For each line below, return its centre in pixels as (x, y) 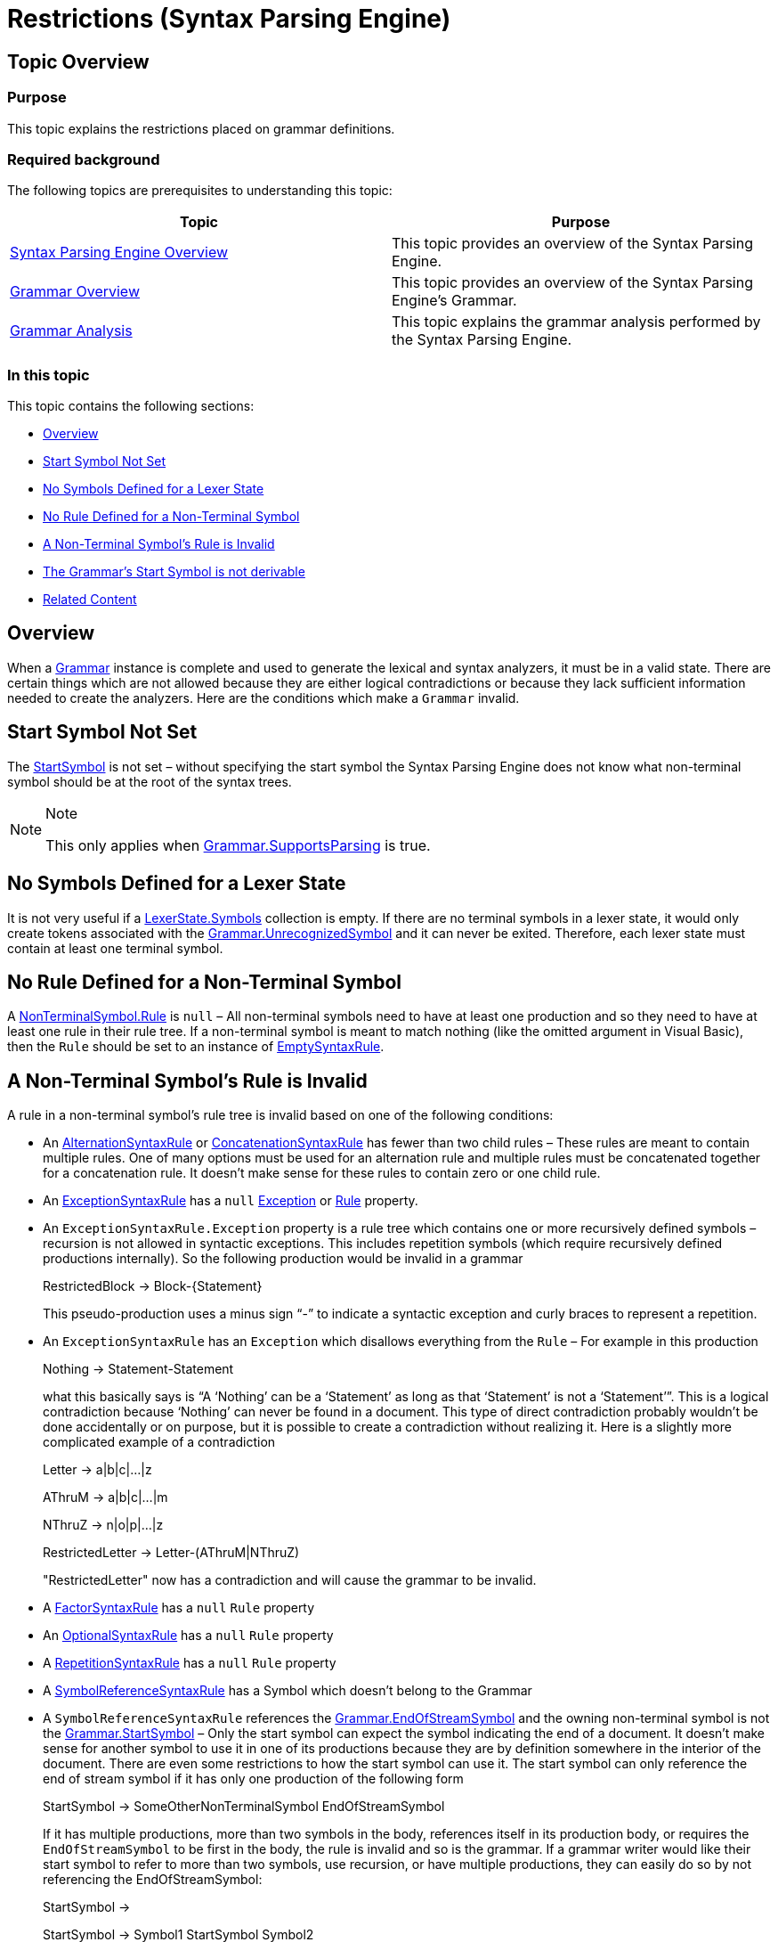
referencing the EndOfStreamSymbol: (153, 1880)
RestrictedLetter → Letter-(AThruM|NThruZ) (171, 1553)
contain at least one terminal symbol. (115, 948)
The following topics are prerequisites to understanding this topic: (200, 191)
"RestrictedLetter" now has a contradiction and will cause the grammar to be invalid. (290, 1580)
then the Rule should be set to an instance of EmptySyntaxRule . (196, 1047)
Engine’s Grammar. (454, 301)
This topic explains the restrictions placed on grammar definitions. (201, 128)
